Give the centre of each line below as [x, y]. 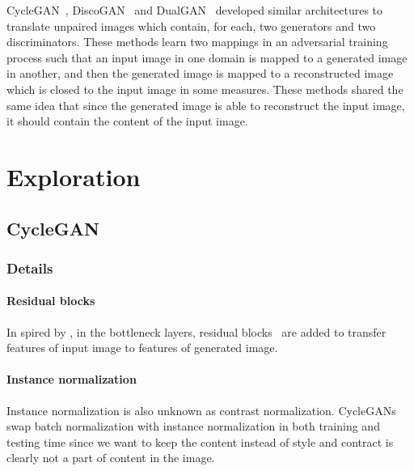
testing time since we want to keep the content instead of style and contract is [200, 441]
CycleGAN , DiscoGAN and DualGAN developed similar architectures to [195, 10]
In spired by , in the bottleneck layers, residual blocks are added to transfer [196, 331]
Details [30, 267]
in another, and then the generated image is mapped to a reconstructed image [200, 73]
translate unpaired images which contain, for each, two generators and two [191, 25]
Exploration [74, 176]
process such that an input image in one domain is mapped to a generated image [207, 57]
